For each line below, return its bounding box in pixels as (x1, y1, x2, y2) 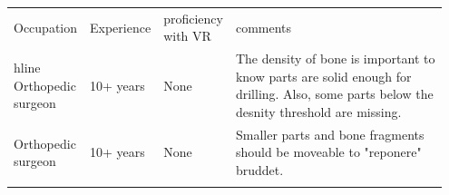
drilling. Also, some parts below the (235, 84, 434, 103)
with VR (163, 26, 211, 45)
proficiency (163, 8, 223, 27)
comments (235, 17, 292, 36)
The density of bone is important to (235, 49, 435, 68)
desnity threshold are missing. (235, 102, 402, 121)
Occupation (14, 17, 78, 36)
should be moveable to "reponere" (235, 142, 422, 161)
